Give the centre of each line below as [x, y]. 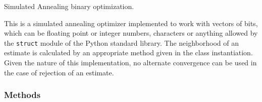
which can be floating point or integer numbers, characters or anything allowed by [131, 33]
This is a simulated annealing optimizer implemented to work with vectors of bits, [131, 23]
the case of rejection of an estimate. [59, 72]
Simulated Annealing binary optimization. [69, 6]
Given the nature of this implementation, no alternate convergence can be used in [130, 63]
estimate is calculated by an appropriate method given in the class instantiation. [128, 53]
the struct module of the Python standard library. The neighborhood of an [122, 42]
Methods [22, 95]
